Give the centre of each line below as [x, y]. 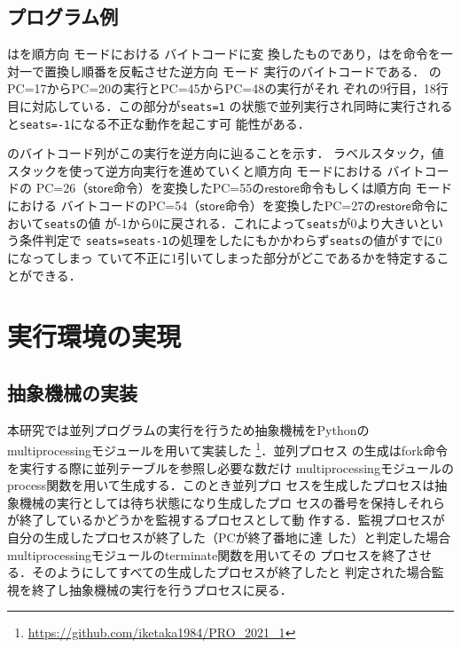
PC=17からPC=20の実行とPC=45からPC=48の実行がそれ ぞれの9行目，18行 [228, 88]
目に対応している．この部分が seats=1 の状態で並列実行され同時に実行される [230, 105]
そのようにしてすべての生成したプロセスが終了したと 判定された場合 [231, 572]
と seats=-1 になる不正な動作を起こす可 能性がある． [159, 123]
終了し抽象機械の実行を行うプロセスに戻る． [162, 589]
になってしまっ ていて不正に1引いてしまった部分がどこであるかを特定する [222, 257]
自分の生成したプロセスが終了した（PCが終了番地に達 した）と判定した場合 [229, 537]
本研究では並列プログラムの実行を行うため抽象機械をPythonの [188, 429]
